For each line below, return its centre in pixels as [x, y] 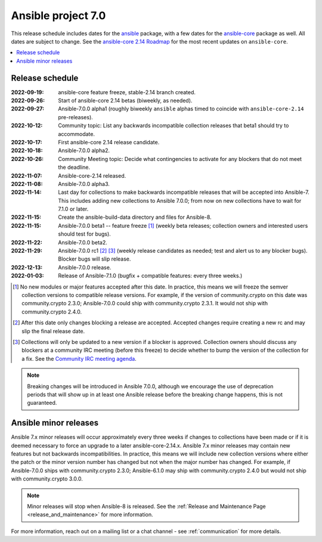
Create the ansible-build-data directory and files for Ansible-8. [135, 217]
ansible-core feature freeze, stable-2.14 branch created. [127, 92]
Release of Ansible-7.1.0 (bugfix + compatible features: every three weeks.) [150, 276]
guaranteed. [42, 403]
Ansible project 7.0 [58, 16]
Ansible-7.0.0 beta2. [83, 242]
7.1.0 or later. [73, 209]
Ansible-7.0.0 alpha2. [84, 151]
